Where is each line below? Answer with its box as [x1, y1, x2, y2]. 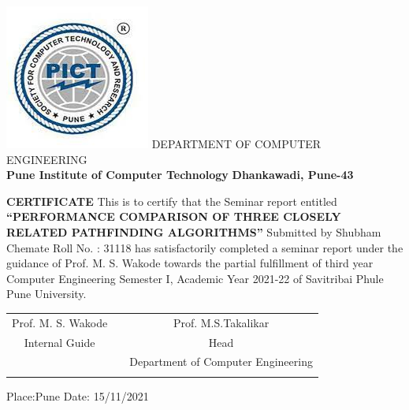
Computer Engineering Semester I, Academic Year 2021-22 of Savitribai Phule [6, 270, 384, 286]
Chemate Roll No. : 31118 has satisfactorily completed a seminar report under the [6, 239, 403, 255]
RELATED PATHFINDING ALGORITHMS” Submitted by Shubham [6, 223, 381, 240]
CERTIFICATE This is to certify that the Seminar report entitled [6, 192, 337, 209]
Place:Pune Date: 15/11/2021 [6, 387, 149, 404]
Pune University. [6, 285, 87, 302]
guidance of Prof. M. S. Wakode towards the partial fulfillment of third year [6, 255, 374, 271]
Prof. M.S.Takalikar [173, 314, 270, 330]
